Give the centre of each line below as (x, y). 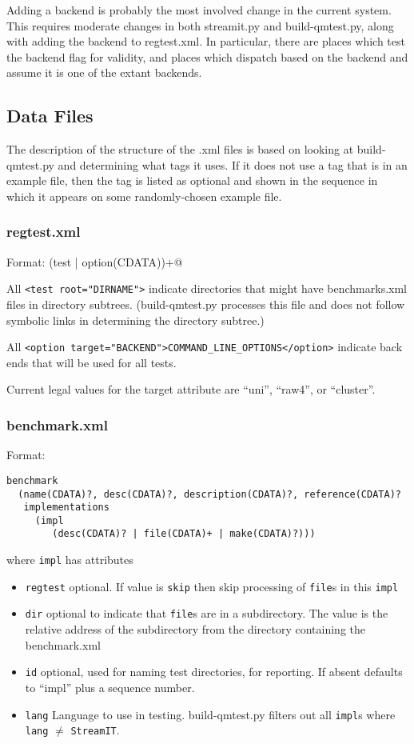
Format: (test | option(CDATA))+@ (95, 261)
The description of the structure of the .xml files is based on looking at (180, 149)
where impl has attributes (70, 560)
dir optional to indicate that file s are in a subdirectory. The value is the (207, 613)
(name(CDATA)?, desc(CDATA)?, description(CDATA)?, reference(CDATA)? (209, 494)
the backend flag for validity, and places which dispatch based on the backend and (207, 56)
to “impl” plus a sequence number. (110, 687)
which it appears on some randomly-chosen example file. (144, 196)
